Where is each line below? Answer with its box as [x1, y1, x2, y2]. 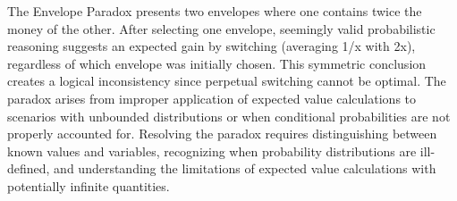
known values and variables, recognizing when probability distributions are [7, 141, 417, 160]
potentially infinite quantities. [7, 176, 170, 195]
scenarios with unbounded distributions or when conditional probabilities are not [7, 106, 451, 125]
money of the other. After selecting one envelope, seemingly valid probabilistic [7, 19, 436, 38]
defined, [7, 159, 50, 178]
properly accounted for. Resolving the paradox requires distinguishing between [7, 124, 437, 143]
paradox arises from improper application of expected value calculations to [7, 88, 417, 107]
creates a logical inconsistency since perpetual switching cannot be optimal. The [7, 71, 446, 90]
